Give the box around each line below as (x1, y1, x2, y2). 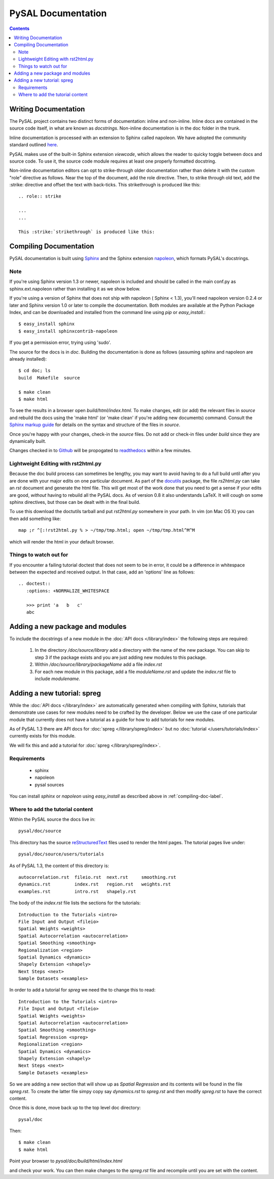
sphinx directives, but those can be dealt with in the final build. (9, 499, 141, 505)
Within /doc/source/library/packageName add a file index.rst (35, 661, 162, 667)
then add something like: (9, 516, 61, 522)
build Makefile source (18, 375, 80, 380)
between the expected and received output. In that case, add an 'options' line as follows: (9, 569, 195, 575)
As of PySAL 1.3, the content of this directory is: (9, 863, 109, 869)
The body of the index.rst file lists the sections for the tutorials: (9, 900, 141, 906)
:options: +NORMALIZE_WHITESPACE (26, 588, 110, 594)
